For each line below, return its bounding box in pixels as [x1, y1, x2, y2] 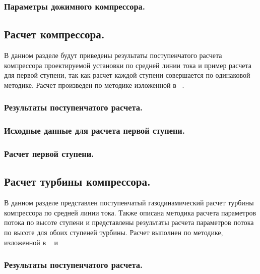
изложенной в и [4, 237, 58, 247]
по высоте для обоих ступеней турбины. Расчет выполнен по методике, [4, 227, 223, 237]
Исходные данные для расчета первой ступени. [4, 124, 185, 137]
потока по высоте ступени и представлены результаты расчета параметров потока [4, 217, 254, 228]
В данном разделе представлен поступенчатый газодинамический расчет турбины [4, 197, 254, 208]
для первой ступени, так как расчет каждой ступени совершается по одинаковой [4, 70, 250, 80]
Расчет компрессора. [4, 26, 105, 42]
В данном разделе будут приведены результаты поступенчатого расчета [4, 50, 222, 61]
